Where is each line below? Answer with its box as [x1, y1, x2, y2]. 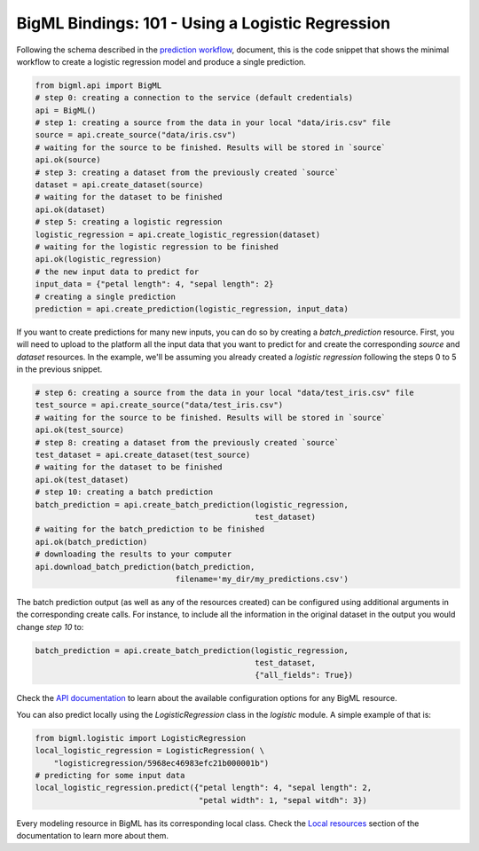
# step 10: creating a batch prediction [35, 487, 213, 497]
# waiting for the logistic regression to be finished [35, 242, 279, 252]
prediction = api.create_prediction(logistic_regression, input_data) [35, 303, 349, 314]
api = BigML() [35, 105, 97, 115]
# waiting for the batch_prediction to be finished [35, 524, 265, 534]
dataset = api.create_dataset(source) [35, 180, 204, 190]
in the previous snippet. [16, 364, 103, 374]
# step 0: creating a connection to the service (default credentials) [35, 93, 354, 103]
